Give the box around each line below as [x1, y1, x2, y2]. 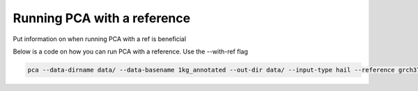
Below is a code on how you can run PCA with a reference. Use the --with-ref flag [13, 47, 249, 56]
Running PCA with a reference [13, 10, 191, 26]
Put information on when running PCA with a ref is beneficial [13, 35, 187, 43]
